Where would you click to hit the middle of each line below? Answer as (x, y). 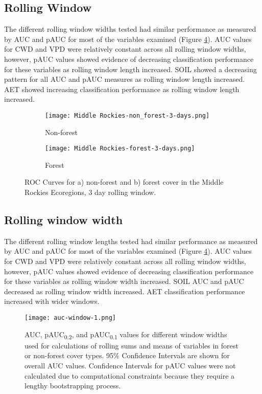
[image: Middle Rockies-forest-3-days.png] (120, 149)
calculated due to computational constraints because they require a (130, 375)
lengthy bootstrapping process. (73, 386)
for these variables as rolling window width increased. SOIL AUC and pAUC (124, 281)
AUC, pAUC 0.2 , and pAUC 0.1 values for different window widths (126, 335)
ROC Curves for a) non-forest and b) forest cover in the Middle (124, 182)
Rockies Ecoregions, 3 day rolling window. (90, 192)
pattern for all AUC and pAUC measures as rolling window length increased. (125, 79)
